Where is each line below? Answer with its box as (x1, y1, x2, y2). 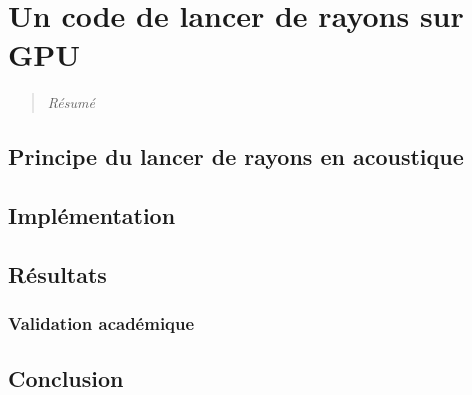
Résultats (8, 258, 107, 289)
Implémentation (8, 200, 176, 231)
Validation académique (8, 311, 195, 336)
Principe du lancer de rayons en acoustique (8, 141, 464, 172)
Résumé (47, 92, 95, 113)
